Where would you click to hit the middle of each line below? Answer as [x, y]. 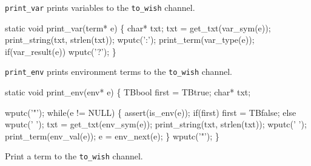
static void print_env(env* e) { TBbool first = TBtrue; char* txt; [128, 92]
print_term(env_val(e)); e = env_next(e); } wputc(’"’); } [112, 136]
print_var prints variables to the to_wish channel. [100, 7]
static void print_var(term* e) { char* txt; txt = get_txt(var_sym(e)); [138, 27]
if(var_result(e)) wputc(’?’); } [61, 51]
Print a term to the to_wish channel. [74, 156]
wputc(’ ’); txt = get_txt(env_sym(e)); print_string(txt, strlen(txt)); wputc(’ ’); [156, 124]
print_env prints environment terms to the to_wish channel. [119, 72]
